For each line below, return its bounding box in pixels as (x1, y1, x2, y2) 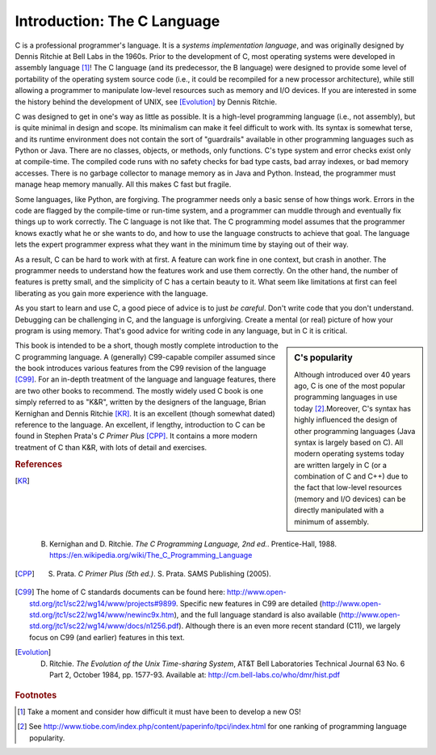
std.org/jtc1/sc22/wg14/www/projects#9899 (29, 598, 177, 608)
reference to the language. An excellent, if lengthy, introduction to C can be (15, 420, 266, 430)
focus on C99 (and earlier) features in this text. (29, 632, 185, 642)
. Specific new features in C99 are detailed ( (175, 598, 323, 608)
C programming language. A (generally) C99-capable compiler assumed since (15, 352, 276, 361)
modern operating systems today (294, 449, 405, 458)
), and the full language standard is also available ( (174, 610, 342, 619)
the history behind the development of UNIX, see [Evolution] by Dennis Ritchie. (15, 97, 278, 107)
